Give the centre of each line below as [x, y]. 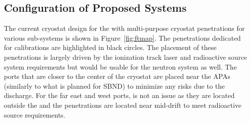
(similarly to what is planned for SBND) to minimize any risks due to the [114, 86]
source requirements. [35, 114]
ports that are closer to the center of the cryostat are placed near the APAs [117, 76]
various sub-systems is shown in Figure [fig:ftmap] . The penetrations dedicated [122, 37]
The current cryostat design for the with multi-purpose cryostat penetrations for [125, 28]
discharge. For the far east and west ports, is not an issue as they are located [119, 95]
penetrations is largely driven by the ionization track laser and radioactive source [125, 57]
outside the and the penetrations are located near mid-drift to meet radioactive [123, 105]
